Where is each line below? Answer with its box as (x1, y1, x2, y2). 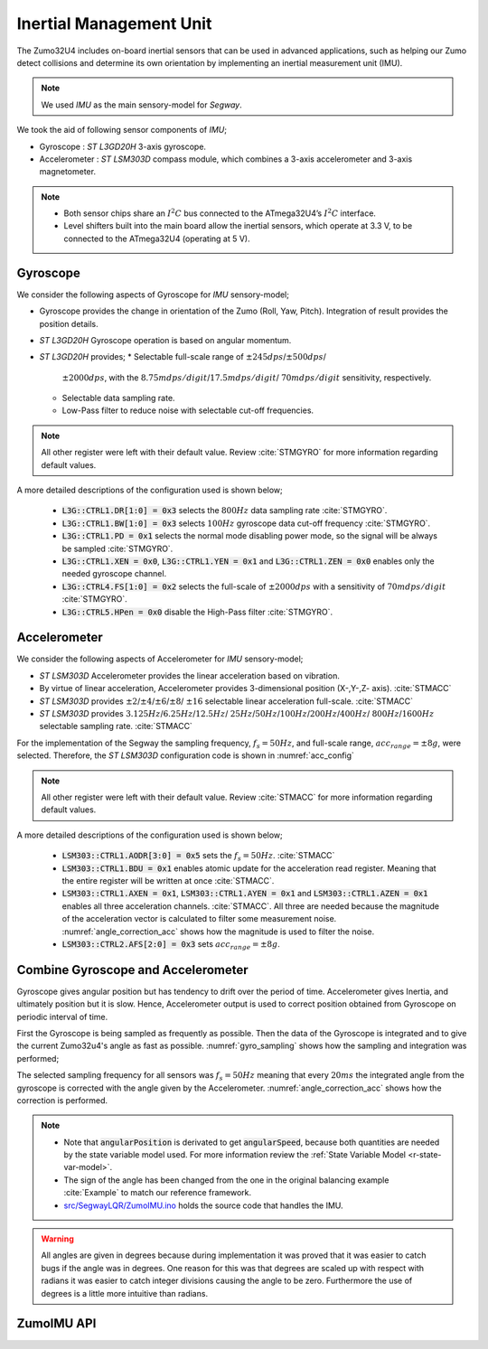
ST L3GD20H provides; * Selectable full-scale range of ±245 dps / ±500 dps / (39, 351, 327, 362)
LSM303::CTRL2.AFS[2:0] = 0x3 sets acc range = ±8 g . (61, 938, 280, 951)
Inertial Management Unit (16, 14, 212, 33)
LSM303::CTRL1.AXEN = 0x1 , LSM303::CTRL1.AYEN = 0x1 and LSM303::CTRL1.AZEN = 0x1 (61, 888, 428, 899)
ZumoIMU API (16, 1316, 97, 1332)
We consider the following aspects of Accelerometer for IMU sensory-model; (16, 653, 304, 664)
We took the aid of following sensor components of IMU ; (16, 125, 228, 136)
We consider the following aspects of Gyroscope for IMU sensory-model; (16, 289, 289, 300)
